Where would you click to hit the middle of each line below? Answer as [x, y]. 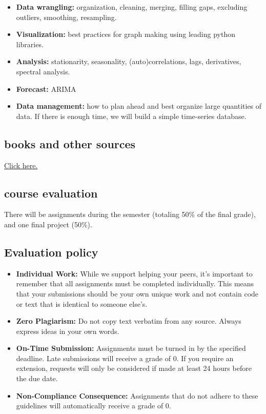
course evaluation [51, 193]
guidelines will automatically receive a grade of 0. [94, 406]
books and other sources [70, 143]
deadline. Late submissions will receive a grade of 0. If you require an [125, 358]
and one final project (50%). [48, 224]
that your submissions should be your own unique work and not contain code [137, 293]
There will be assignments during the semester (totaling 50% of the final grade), [130, 214]
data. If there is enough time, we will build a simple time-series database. [131, 116]
